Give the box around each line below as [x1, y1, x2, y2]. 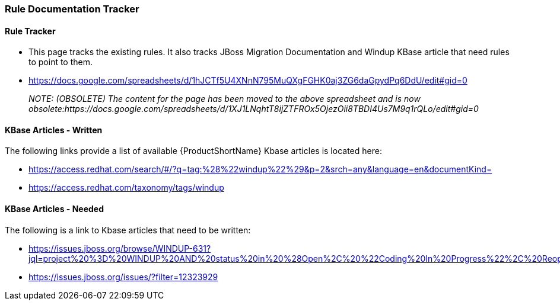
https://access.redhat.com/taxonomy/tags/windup [28, 182, 224, 193]
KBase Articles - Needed [5, 204, 104, 214]
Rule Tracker [5, 25, 56, 36]
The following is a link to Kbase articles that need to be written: [5, 224, 251, 235]
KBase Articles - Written [5, 124, 103, 135]
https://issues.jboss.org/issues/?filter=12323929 [28, 271, 218, 282]
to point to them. [28, 57, 93, 68]
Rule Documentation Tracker [5, 3, 139, 15]
